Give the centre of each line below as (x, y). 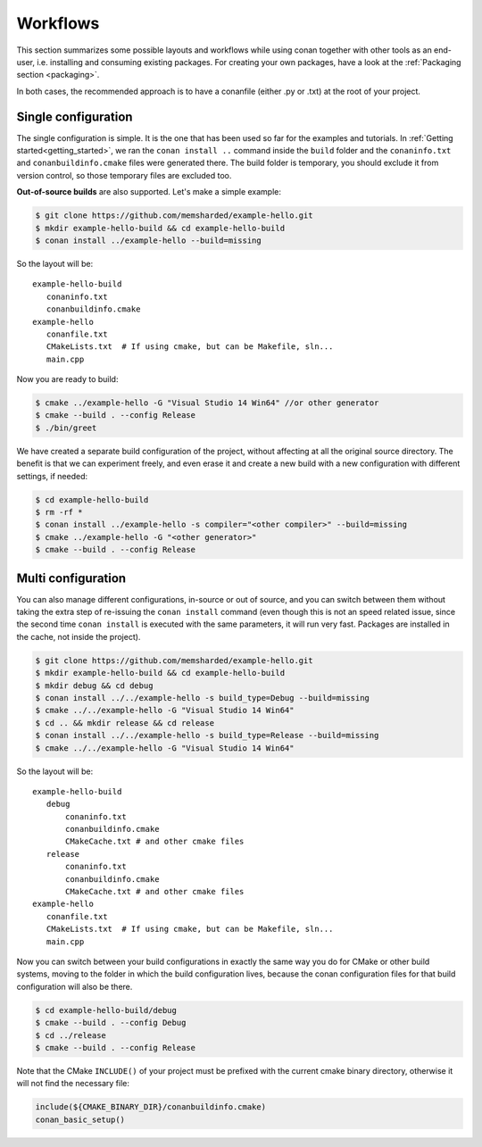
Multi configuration (71, 578)
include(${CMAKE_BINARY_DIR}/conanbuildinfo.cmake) (151, 1107)
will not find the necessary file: (73, 1084)
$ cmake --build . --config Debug (111, 1023)
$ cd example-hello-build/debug (106, 1010)
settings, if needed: (52, 476)
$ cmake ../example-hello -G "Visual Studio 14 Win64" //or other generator (207, 403)
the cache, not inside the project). (79, 636)
